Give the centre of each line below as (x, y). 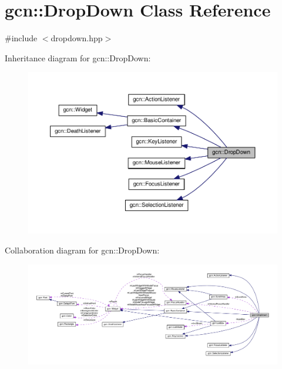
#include (21, 38)
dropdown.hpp (77, 38)
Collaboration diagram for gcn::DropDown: (82, 250)
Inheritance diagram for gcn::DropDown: (78, 57)
